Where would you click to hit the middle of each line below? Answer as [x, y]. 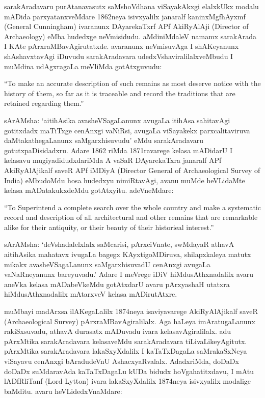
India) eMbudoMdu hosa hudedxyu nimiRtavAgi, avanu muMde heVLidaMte [125, 180]
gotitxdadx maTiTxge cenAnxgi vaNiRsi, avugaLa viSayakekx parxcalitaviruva [127, 130]
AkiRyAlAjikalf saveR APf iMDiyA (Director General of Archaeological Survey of [132, 170]
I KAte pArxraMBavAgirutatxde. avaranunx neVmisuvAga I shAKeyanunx [122, 46]
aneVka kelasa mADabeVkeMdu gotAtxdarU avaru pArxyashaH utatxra [117, 284]
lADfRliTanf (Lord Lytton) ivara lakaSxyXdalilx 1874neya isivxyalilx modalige [128, 381]
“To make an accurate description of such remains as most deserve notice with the [132, 83]
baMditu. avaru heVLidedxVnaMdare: [63, 391]
